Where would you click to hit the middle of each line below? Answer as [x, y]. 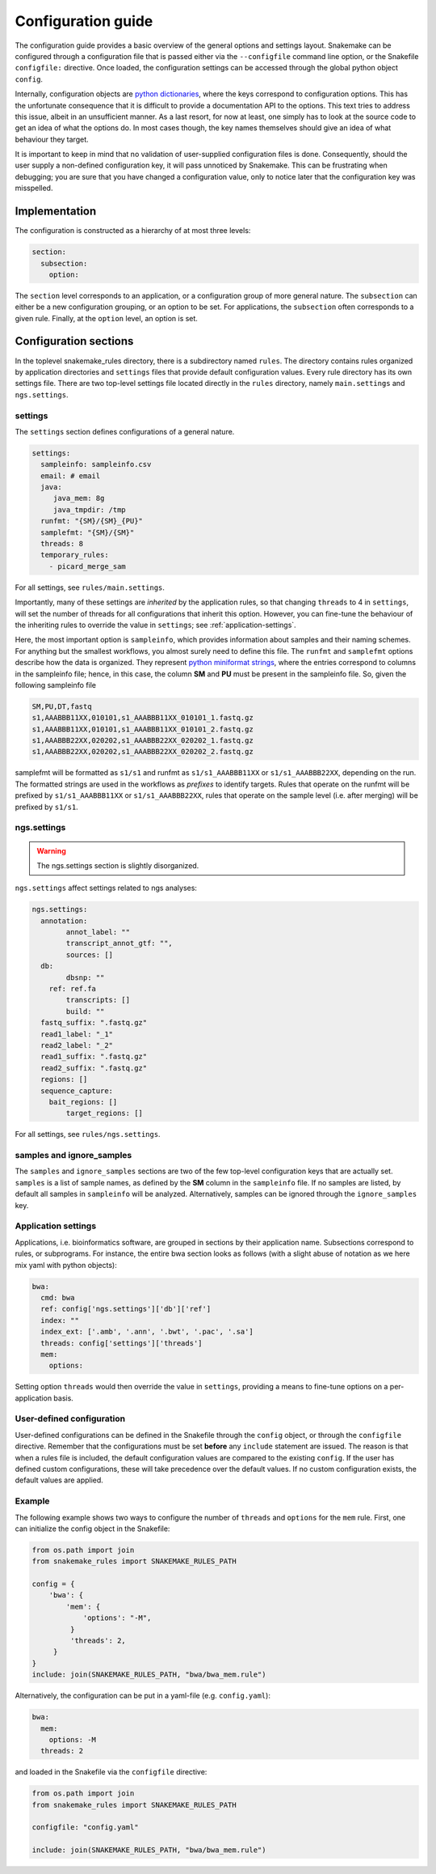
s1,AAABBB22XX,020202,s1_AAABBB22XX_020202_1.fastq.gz [143, 741]
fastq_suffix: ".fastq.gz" [94, 1023]
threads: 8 [62, 543]
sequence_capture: [77, 1091]
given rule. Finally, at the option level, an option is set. [106, 318]
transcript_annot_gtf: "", [119, 943]
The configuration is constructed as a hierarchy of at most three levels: [133, 231]
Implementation [56, 212]
